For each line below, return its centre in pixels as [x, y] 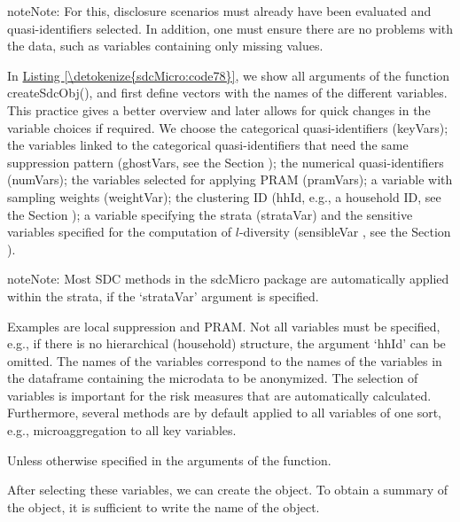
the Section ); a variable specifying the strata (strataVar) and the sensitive [210, 214]
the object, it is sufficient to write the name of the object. [164, 506]
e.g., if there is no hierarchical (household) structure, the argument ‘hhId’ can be [226, 343]
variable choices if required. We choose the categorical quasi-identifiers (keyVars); [228, 127]
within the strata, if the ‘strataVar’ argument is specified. [163, 296]
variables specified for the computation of [120, 232]
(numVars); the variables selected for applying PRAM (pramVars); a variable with [230, 179]
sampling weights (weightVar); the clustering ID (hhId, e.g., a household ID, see [224, 196]
